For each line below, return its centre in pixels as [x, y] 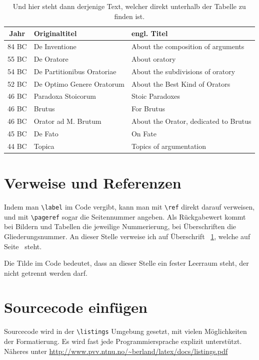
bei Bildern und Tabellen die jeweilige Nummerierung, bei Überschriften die [120, 226]
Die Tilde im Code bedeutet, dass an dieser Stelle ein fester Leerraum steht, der [126, 263]
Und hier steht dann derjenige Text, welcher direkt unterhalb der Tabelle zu [129, 6]
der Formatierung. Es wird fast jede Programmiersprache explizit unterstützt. [123, 341]
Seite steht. [23, 246]
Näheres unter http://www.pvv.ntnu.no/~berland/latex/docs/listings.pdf [116, 351]
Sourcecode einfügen [76, 307]
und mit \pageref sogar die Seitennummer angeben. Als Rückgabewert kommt [125, 216]
